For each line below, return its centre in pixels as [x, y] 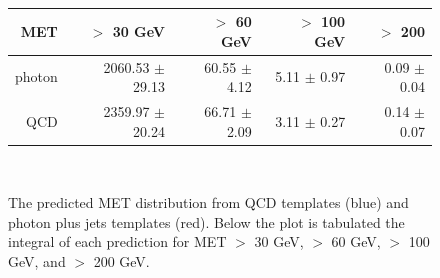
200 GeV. [121, 261]
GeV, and [37, 261]
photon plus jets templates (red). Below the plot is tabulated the [206, 221]
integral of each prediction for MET [117, 241]
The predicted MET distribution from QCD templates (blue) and [208, 202]
